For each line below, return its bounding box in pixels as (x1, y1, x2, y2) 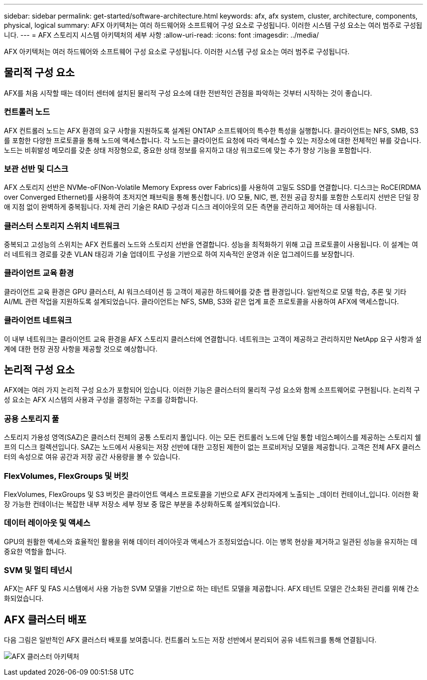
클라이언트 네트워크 (4, 315, 72, 326)
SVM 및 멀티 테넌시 (4, 565, 73, 576)
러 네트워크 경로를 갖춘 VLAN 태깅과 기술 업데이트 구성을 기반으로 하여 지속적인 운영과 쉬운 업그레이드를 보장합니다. (4, 250, 355, 259)
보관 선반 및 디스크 (4, 164, 69, 174)
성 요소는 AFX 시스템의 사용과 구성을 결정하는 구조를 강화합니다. (4, 395, 198, 404)
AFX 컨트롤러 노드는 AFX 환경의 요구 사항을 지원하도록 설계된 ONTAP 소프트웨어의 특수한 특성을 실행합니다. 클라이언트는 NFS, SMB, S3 (4, 126, 419, 135)
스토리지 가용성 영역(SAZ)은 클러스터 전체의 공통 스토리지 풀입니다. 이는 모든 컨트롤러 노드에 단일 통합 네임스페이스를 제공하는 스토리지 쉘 (4, 433, 421, 442)
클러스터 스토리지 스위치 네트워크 (4, 221, 120, 231)
